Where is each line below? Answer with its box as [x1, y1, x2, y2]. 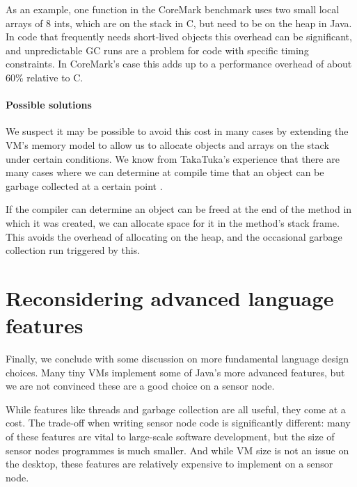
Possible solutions [6, 97, 92, 112]
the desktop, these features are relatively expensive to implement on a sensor [6, 456, 333, 471]
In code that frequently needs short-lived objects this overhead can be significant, [6, 29, 352, 44]
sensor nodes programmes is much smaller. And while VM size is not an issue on [6, 442, 349, 457]
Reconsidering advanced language [6, 283, 334, 312]
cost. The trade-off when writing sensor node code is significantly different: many [6, 415, 351, 430]
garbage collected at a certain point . [6, 178, 163, 193]
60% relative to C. [6, 70, 84, 84]
